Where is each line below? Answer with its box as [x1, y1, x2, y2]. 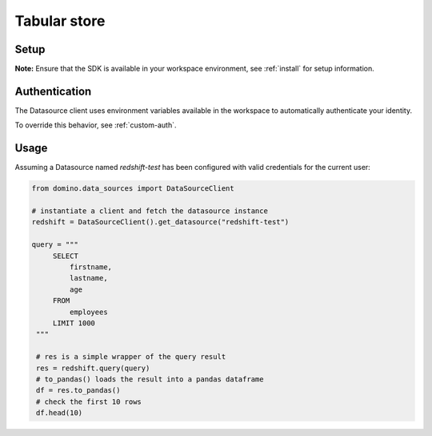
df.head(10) [36, 409, 83, 418]
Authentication [14, 84, 92, 98]
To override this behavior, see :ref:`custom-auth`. [14, 120, 177, 130]
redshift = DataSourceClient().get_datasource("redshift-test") [31, 217, 290, 227]
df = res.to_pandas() [36, 386, 121, 395]
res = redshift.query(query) [36, 363, 150, 373]
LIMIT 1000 [52, 318, 96, 328]
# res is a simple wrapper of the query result [36, 353, 226, 361]
